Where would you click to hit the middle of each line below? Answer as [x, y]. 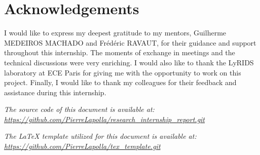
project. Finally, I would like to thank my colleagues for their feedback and [120, 82]
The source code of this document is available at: [79, 109]
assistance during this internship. [55, 92]
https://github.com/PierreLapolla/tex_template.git [82, 146]
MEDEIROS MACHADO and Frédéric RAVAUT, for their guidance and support [130, 42]
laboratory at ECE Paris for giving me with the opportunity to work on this [123, 72]
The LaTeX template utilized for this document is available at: [100, 136]
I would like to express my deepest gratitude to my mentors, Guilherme [115, 33]
